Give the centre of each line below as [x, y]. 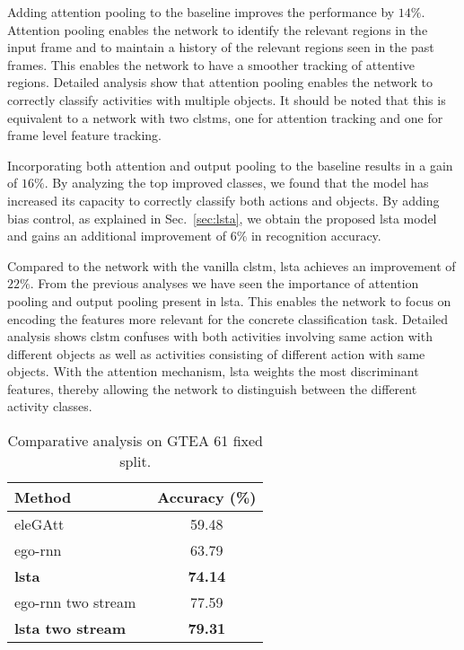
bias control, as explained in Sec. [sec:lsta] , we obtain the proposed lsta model [222, 218]
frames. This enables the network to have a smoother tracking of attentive [211, 64]
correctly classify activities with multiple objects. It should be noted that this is [227, 99]
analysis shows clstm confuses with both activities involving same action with [220, 336]
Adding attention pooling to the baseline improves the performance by [201, 12]
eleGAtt [39, 524]
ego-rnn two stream [75, 602]
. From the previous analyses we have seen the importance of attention [224, 283]
